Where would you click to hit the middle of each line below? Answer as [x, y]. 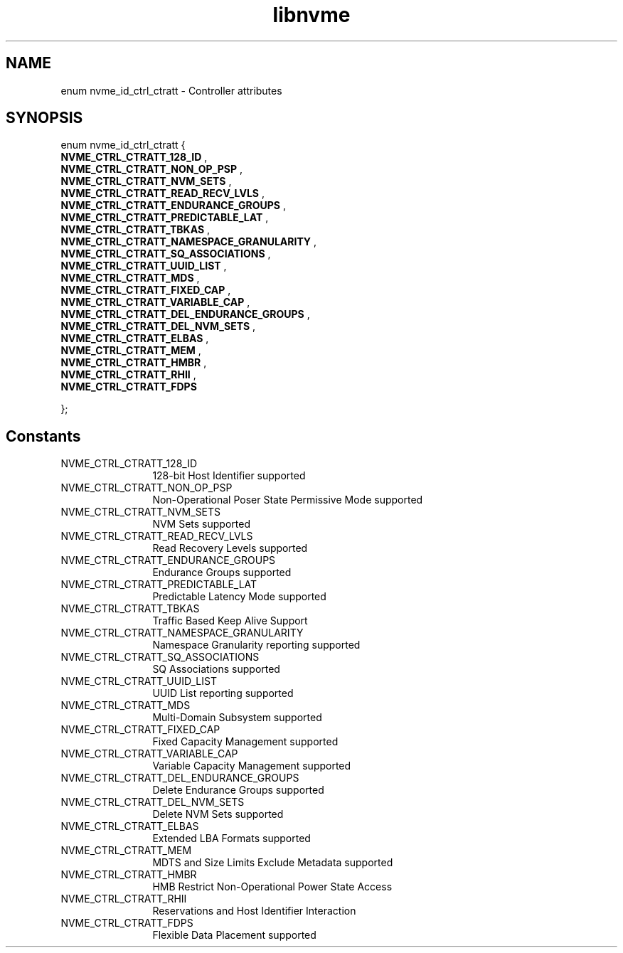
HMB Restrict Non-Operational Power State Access [272, 887]
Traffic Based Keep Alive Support [230, 621]
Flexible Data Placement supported [234, 935]
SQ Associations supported [216, 669]
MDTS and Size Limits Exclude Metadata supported [273, 863]
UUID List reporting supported [223, 693]
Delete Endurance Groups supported [238, 790]
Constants [43, 436]
